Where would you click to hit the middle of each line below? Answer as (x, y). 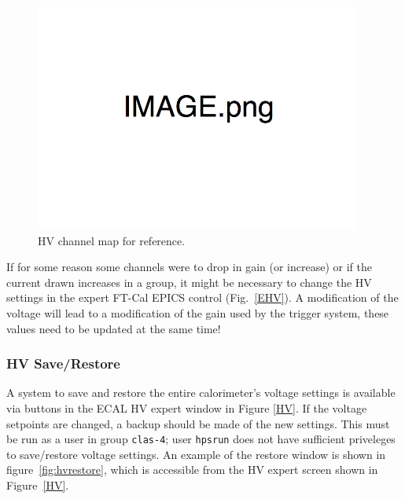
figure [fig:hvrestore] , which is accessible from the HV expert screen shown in (192, 470)
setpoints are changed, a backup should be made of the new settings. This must (198, 423)
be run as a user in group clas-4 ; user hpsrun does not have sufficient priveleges (201, 439)
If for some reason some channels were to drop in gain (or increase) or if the (189, 267)
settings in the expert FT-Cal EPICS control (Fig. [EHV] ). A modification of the (202, 297)
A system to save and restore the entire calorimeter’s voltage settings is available (201, 393)
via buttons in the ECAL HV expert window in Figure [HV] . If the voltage (187, 407)
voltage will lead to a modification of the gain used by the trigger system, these (198, 312)
